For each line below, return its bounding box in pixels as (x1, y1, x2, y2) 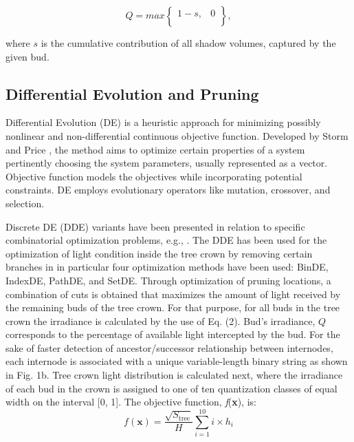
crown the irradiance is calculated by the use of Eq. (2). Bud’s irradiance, (5, 313, 316, 328)
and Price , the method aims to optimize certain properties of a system (5, 142, 305, 156)
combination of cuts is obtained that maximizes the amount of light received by (5, 286, 341, 301)
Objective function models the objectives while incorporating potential (5, 169, 302, 183)
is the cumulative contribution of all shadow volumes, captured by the (41, 36, 336, 50)
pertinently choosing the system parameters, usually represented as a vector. (5, 156, 328, 170)
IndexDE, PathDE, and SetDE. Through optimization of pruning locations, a (5, 273, 331, 287)
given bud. (5, 49, 49, 63)
